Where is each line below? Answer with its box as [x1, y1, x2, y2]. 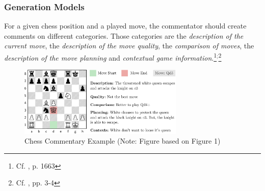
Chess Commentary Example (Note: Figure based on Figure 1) [24, 135, 221, 146]
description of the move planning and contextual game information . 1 [4, 51, 217, 63]
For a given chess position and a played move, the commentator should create [4, 20, 247, 31]
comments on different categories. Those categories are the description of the [4, 30, 244, 41]
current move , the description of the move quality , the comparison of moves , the [4, 40, 254, 51]
